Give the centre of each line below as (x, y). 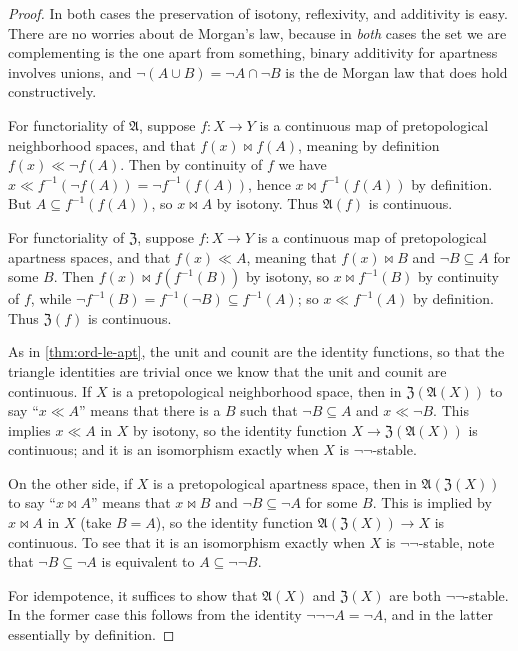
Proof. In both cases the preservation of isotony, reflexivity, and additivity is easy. (258, 13)
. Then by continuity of (191, 164)
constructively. (52, 91)
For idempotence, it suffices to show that (133, 594)
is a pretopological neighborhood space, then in (257, 390)
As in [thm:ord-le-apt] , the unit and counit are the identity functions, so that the (256, 351)
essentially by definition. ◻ (91, 634)
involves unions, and (70, 71)
